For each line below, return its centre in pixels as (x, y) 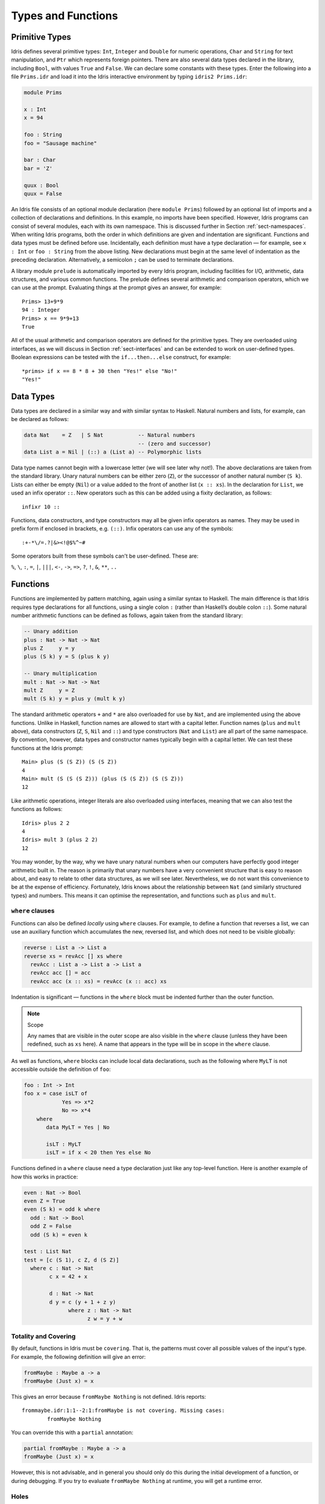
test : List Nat (48, 1252)
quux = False (43, 193)
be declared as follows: (40, 419)
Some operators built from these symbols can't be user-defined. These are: (105, 556)
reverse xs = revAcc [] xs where (73, 956)
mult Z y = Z (49, 690)
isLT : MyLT (63, 1144)
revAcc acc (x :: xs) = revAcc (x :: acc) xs (98, 981)
